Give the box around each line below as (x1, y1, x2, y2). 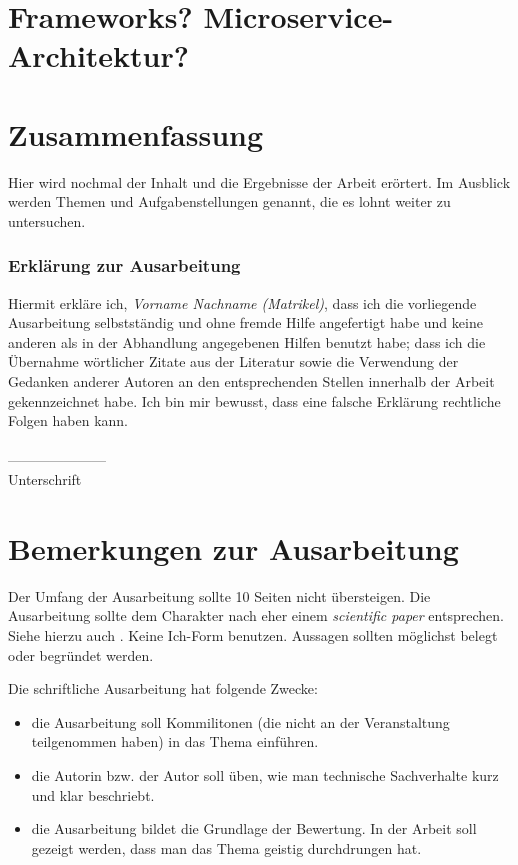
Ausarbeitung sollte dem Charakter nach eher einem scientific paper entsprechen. (8, 605, 504, 626)
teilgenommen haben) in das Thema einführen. (31, 731, 319, 752)
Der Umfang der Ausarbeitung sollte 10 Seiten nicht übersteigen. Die (8, 585, 431, 606)
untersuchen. (8, 210, 86, 231)
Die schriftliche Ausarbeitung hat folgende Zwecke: (8, 678, 318, 699)
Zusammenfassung (8, 113, 264, 154)
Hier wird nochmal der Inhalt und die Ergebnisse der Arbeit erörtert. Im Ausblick (8, 171, 511, 192)
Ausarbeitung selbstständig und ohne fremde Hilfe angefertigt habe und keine (8, 312, 483, 333)
